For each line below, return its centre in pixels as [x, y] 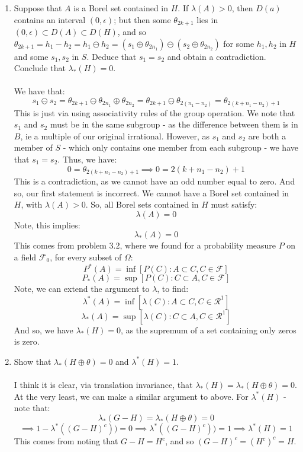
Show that [33, 361]
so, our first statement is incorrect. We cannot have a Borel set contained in [151, 192]
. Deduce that [112, 56]
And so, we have [43, 330]
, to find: [173, 289]
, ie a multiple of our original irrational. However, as [115, 136]
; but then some [142, 19]
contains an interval [50, 19]
